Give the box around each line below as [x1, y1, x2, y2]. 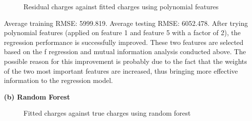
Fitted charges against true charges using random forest [23, 108, 191, 118]
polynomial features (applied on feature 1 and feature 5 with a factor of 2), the [4, 27, 241, 38]
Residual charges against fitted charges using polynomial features [23, 1, 219, 11]
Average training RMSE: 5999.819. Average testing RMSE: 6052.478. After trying [4, 18, 248, 28]
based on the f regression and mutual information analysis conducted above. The [4, 46, 246, 57]
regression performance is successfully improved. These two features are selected [4, 37, 244, 47]
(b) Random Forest [4, 91, 70, 101]
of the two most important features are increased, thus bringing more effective [4, 65, 238, 76]
